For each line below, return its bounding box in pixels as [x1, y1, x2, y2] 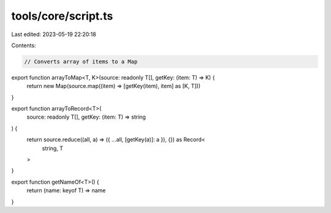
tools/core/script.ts [11, 9, 113, 23]
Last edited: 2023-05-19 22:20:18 [11, 31, 96, 38]
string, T [42, 144, 64, 152]
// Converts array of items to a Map [24, 58, 138, 65]
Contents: [11, 42, 36, 49]
